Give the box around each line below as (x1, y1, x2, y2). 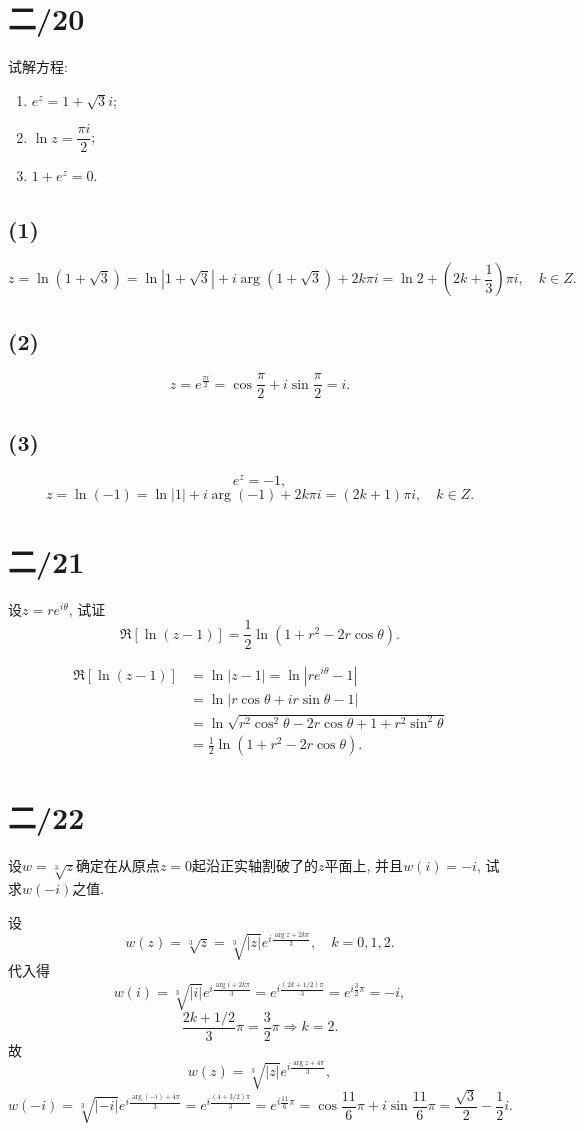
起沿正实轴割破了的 (192, 855, 319, 876)
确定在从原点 (75, 855, 160, 876)
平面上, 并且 (324, 855, 404, 876)
